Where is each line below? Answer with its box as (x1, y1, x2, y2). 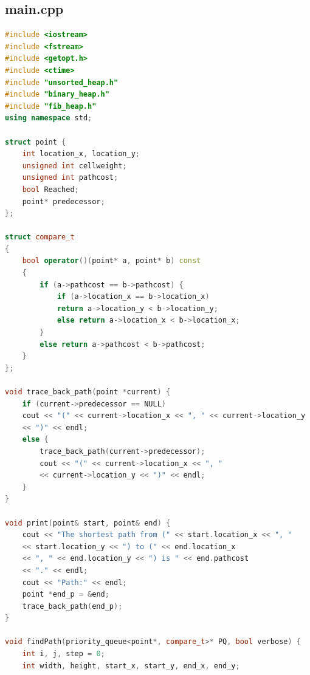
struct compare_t (5, 233, 75, 242)
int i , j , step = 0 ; (22, 649, 105, 659)
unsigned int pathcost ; (22, 173, 119, 182)
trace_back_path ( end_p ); (22, 601, 123, 611)
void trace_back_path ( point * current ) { (5, 388, 171, 397)
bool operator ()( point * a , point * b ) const (22, 256, 201, 266)
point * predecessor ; (22, 197, 105, 206)
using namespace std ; (5, 114, 92, 123)
